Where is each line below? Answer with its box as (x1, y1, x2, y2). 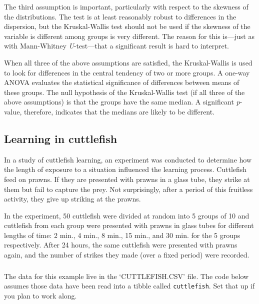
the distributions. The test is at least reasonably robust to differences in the (4, 11, 236, 21)
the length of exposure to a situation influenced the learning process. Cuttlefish (4, 164, 247, 174)
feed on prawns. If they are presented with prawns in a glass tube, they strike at (4, 173, 250, 184)
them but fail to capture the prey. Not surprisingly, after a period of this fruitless (4, 183, 253, 194)
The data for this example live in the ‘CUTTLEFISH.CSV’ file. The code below (4, 270, 249, 281)
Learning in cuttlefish (4, 130, 117, 146)
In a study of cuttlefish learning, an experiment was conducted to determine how (4, 154, 252, 164)
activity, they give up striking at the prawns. (4, 193, 141, 204)
